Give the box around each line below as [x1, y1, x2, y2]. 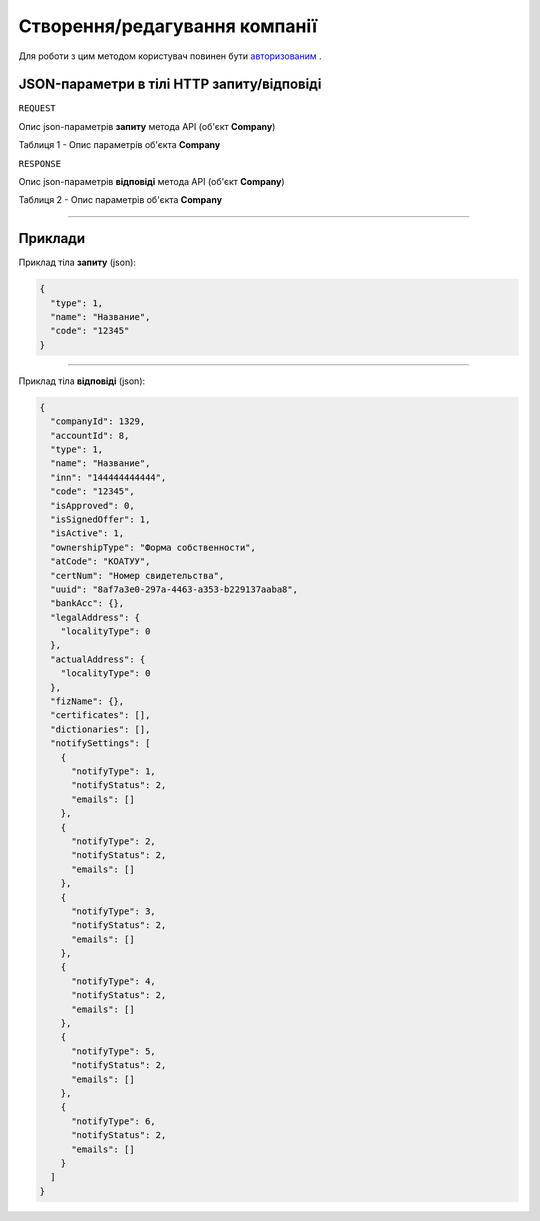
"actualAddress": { [50, 653, 146, 665]
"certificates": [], [50, 710, 151, 721]
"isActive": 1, [50, 528, 125, 539]
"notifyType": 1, [71, 765, 157, 777]
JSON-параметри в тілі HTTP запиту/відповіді [18, 76, 322, 93]
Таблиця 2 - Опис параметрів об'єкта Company [18, 194, 223, 206]
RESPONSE [18, 158, 62, 169]
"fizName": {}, [50, 696, 125, 707]
